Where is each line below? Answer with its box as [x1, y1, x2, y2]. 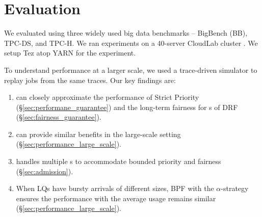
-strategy [221, 183, 249, 194]
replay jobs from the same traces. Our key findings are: [4, 74, 176, 85]
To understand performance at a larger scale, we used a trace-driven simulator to [4, 64, 257, 75]
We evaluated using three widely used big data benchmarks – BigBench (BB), [4, 28, 248, 38]
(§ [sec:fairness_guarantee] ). [16, 112, 101, 122]
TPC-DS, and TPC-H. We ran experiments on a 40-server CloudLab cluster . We [4, 37, 258, 48]
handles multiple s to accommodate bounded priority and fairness [16, 156, 221, 167]
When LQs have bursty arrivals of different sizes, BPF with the [16, 183, 214, 194]
